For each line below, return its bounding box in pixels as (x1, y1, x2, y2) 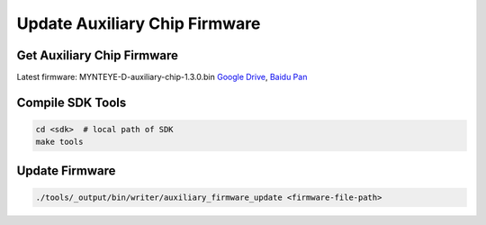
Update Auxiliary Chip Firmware (16, 13, 261, 33)
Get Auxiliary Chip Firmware (16, 48, 179, 63)
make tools (35, 137, 84, 148)
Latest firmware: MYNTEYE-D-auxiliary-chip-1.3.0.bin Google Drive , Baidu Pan (16, 72, 308, 83)
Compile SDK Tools (16, 94, 127, 110)
